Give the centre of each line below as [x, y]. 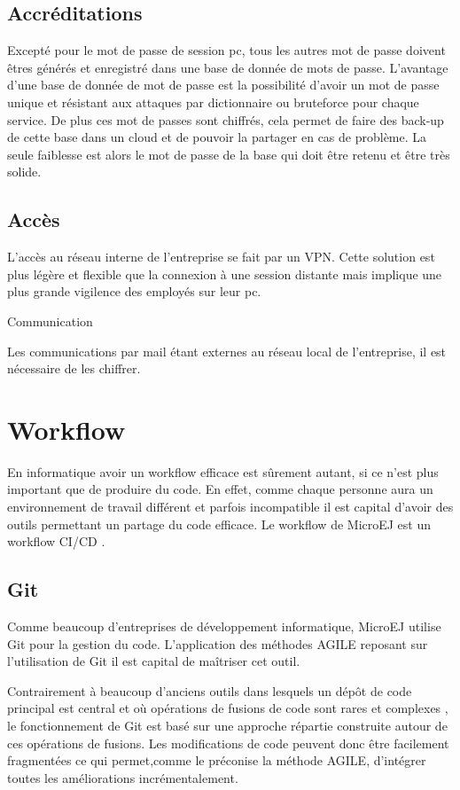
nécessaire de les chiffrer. [74, 368]
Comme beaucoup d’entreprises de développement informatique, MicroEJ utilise [224, 626]
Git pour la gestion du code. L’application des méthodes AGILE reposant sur [218, 643]
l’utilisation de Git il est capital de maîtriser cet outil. [154, 661]
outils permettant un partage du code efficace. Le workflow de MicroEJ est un [219, 524]
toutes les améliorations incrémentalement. [123, 777]
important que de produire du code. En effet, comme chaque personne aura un [220, 489]
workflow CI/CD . [56, 541]
